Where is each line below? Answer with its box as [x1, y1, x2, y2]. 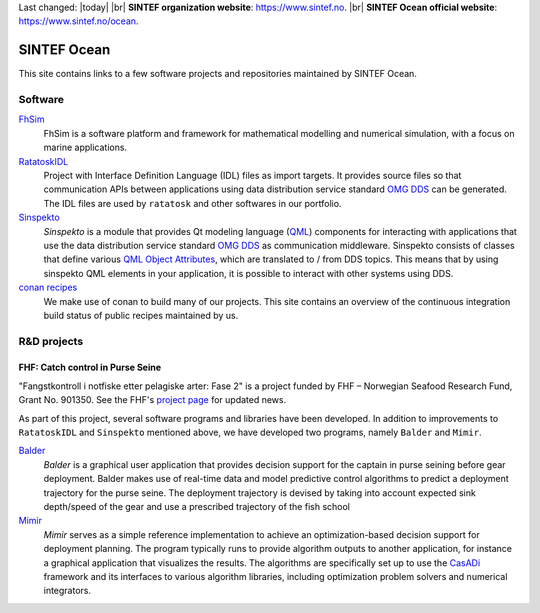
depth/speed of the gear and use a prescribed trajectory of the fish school [43, 500, 350, 512]
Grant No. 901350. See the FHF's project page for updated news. [18, 394, 287, 406]
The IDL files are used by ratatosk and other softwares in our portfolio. [43, 197, 342, 209]
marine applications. [43, 141, 128, 154]
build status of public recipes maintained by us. [43, 309, 239, 321]
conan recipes [18, 281, 78, 294]
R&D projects [18, 334, 84, 348]
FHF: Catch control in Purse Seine [18, 361, 162, 374]
